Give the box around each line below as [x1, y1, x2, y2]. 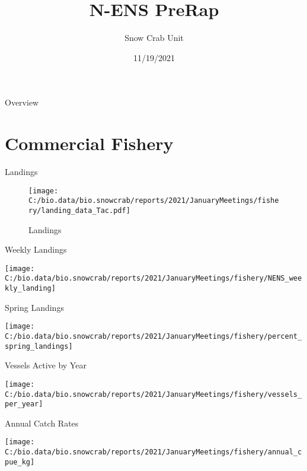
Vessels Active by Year [5, 359, 87, 371]
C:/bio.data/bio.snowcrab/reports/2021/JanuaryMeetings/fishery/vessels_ [5, 390, 302, 399]
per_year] [5, 400, 43, 409]
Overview [5, 96, 39, 109]
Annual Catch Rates [5, 416, 79, 429]
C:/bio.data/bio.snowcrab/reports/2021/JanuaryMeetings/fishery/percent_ [5, 332, 302, 340]
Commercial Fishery [5, 131, 174, 155]
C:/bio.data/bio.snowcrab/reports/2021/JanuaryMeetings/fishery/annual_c [5, 448, 302, 457]
